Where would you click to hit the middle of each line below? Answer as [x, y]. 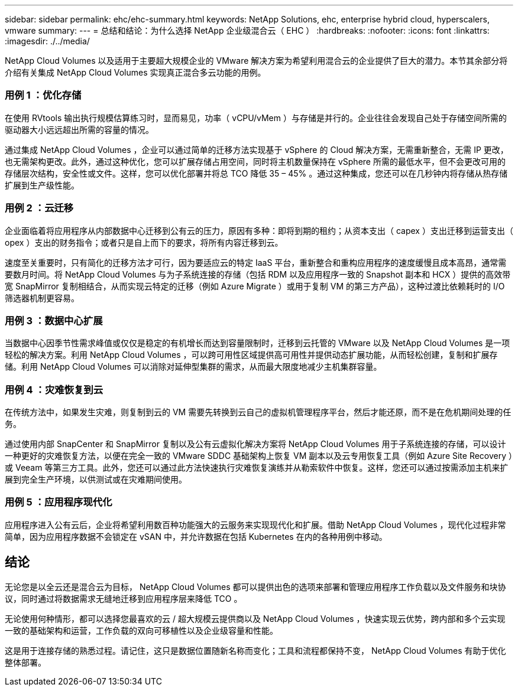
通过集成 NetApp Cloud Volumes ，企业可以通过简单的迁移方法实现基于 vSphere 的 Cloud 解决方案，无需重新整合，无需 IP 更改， [257, 149]
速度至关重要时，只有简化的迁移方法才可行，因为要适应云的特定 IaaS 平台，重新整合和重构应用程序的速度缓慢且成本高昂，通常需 [256, 262]
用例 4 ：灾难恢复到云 [54, 389]
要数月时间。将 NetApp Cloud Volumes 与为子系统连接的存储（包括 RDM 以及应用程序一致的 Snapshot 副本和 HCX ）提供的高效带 [258, 274]
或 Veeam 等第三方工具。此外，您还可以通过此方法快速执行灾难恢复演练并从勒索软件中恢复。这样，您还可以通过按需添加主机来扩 [257, 467]
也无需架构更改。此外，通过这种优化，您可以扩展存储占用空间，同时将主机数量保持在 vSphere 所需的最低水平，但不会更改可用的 [255, 161]
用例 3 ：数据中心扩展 [54, 320]
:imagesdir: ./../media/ [47, 41]
